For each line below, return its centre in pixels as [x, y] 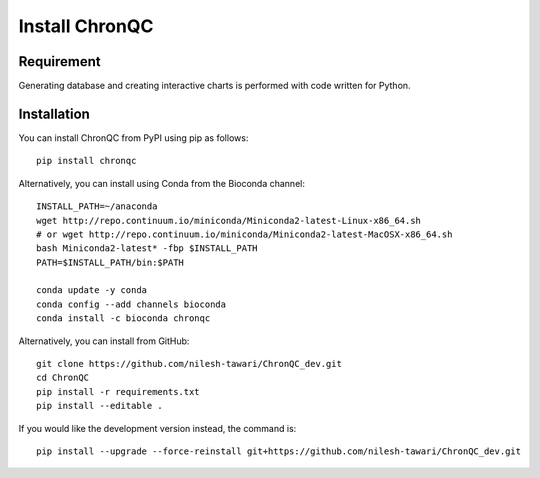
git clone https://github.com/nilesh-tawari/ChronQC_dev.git [189, 364]
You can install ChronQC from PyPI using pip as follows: [133, 137]
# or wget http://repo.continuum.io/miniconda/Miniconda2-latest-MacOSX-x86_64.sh [244, 234]
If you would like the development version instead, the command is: [157, 428]
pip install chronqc [86, 161]
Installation [54, 113]
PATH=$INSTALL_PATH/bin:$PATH [110, 262]
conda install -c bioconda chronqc [123, 318]
